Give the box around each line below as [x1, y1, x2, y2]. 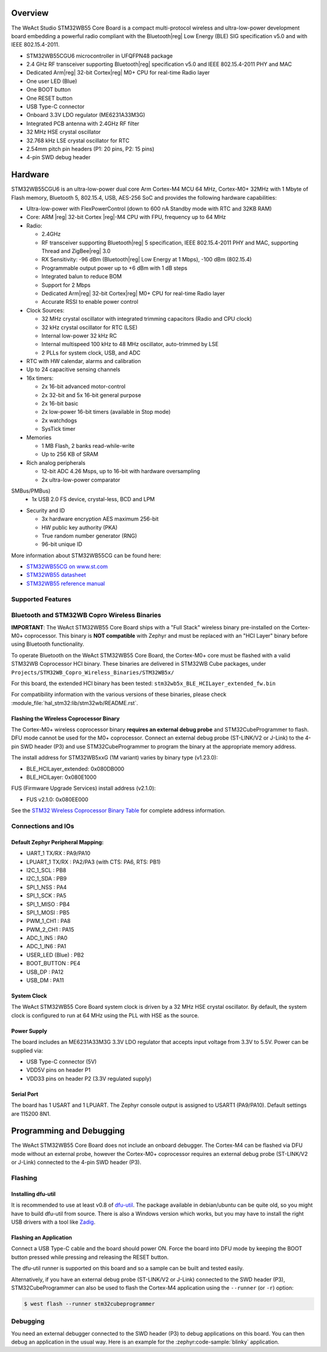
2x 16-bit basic [41, 400, 79, 407]
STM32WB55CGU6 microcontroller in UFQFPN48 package [26, 52, 173, 59]
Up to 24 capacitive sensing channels [26, 366, 121, 373]
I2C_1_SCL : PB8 [26, 866, 67, 874]
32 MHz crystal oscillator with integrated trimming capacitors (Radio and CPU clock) [41, 315, 253, 323]
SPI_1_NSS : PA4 [26, 884, 67, 891]
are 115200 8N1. [11, 1110, 51, 1117]
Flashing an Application [11, 1233, 72, 1241]
